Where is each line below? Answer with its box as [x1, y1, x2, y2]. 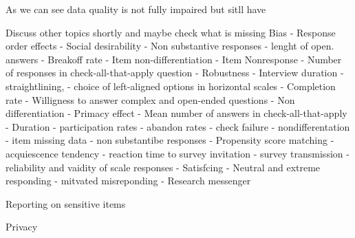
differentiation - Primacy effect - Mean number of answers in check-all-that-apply [6, 106, 347, 120]
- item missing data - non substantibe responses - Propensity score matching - [6, 133, 334, 147]
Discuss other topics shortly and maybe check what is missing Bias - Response [6, 25, 336, 39]
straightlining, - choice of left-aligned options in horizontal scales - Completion [6, 78, 336, 93]
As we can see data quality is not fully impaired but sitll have [6, 2, 266, 16]
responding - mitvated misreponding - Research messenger [6, 173, 251, 188]
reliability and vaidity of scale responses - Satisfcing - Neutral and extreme [6, 160, 321, 174]
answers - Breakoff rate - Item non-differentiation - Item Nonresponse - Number [6, 52, 342, 66]
